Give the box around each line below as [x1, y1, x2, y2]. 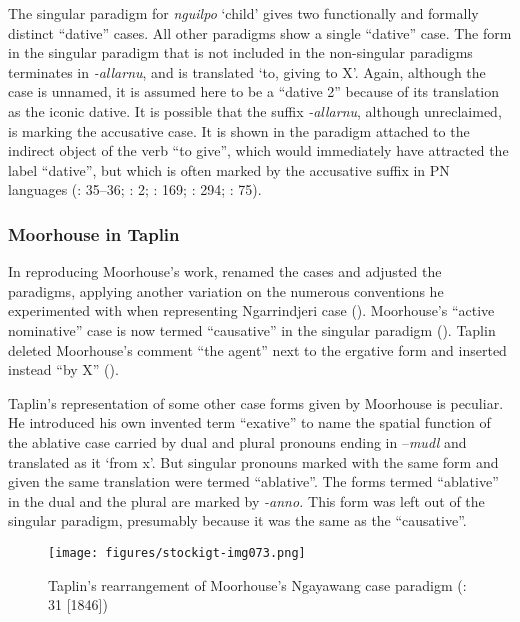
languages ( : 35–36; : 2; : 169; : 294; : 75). [8, 179, 262, 200]
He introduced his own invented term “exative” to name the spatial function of [8, 412, 491, 433]
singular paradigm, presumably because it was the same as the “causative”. [8, 510, 467, 531]
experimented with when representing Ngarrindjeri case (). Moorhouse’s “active [8, 300, 495, 321]
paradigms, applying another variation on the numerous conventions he [8, 280, 444, 301]
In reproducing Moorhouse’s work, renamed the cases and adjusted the [8, 261, 442, 282]
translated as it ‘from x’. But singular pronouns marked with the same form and [8, 451, 499, 472]
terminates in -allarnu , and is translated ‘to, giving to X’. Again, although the [8, 61, 486, 82]
